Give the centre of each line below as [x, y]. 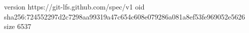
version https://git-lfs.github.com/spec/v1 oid [74, 6]
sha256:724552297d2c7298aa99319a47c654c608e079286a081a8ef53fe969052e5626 [125, 16]
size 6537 [18, 26]
